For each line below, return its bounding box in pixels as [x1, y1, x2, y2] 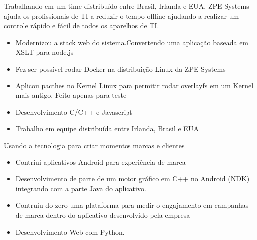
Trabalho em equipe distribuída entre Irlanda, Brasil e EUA [15, 123, 199, 134]
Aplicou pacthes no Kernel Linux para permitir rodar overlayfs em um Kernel [15, 80, 254, 90]
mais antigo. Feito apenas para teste [15, 90, 127, 100]
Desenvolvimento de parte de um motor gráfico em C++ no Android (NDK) [15, 173, 250, 184]
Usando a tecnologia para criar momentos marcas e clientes [4, 140, 185, 150]
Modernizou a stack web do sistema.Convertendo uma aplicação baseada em [15, 37, 249, 47]
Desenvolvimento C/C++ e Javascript [15, 106, 132, 117]
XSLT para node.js [15, 47, 74, 57]
